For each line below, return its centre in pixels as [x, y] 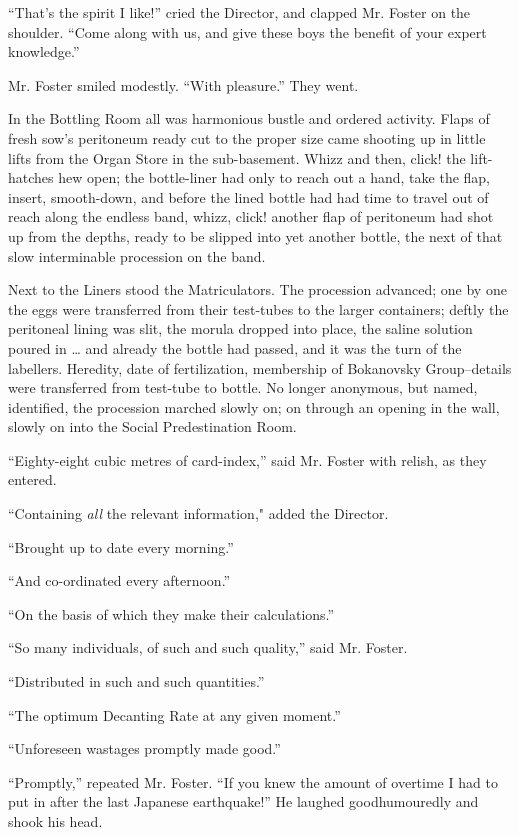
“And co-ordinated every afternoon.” [119, 580]
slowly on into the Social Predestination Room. [152, 426]
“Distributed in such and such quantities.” [136, 681]
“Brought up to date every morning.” [121, 546]
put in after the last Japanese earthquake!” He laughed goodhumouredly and [243, 801]
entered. [32, 479]
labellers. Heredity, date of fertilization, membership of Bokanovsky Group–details [260, 367]
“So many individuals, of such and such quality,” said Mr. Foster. [208, 647]
